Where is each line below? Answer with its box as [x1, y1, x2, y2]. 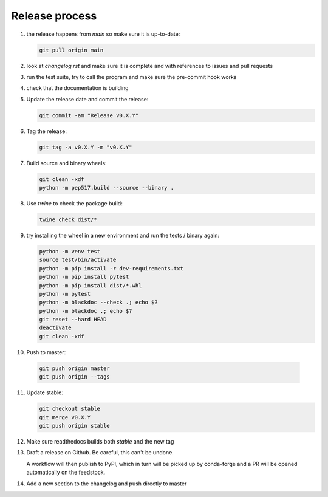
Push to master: [26, 348, 66, 355]
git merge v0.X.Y [39, 414, 91, 420]
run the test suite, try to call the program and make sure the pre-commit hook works [26, 73, 237, 80]
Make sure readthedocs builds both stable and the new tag [26, 437, 174, 445]
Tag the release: [26, 128, 67, 135]
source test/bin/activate [39, 256, 117, 264]
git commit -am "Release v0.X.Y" [39, 112, 139, 118]
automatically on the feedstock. [26, 468, 106, 476]
